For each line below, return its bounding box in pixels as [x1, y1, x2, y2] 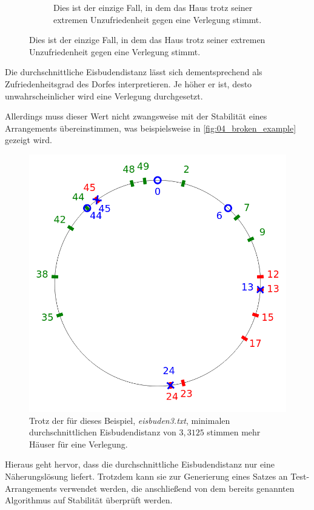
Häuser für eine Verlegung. [29, 437, 128, 450]
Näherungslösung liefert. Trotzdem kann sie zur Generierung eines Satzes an [5, 469, 288, 482]
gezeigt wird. [5, 133, 52, 146]
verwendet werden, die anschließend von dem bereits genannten [59, 481, 295, 494]
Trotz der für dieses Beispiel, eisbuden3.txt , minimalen [29, 414, 230, 426]
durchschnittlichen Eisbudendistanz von [29, 426, 176, 438]
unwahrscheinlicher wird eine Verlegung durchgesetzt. [5, 89, 203, 102]
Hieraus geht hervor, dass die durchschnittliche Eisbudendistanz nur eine [5, 458, 275, 471]
